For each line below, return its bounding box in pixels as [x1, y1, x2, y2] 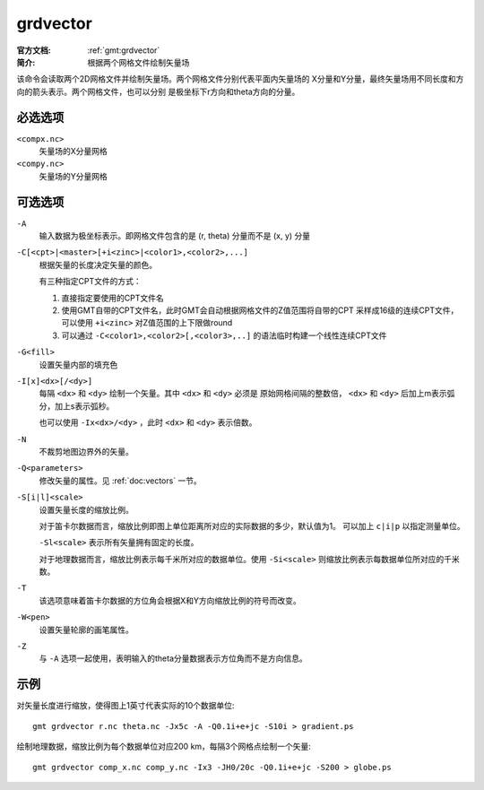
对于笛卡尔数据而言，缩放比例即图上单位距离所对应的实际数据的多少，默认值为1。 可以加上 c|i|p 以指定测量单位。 [39, 520, 465, 531]
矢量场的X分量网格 [39, 146, 108, 157]
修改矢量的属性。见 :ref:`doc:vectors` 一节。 [39, 475, 202, 486]
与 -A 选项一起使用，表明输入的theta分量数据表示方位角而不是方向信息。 [39, 653, 308, 664]
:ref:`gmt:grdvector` [87, 45, 160, 56]
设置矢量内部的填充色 [39, 359, 118, 369]
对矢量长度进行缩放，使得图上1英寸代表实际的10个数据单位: [16, 700, 235, 711]
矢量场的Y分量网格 [39, 170, 108, 181]
